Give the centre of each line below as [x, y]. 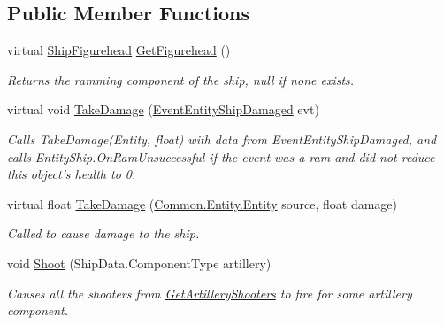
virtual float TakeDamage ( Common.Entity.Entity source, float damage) [203, 203]
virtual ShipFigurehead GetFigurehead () [119, 50]
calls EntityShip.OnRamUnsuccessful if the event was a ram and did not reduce [221, 156]
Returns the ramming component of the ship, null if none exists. [181, 79]
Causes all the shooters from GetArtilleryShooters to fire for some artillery [210, 293]
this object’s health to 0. [72, 174]
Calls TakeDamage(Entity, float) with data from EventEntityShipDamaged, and [222, 139]
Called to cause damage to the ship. [103, 233]
